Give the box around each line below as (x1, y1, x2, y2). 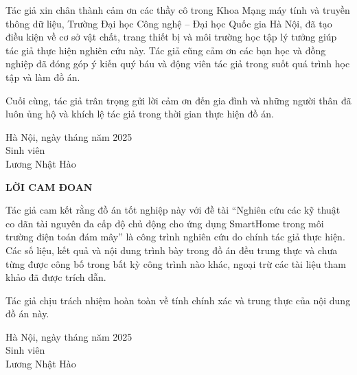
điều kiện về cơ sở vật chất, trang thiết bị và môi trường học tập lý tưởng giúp (5, 30, 337, 44)
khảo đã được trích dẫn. (5, 270, 106, 284)
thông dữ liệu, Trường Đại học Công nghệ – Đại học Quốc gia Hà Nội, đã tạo (5, 16, 332, 30)
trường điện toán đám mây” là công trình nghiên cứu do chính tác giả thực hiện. (5, 229, 345, 244)
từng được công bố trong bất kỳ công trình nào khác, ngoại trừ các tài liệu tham (5, 256, 346, 271)
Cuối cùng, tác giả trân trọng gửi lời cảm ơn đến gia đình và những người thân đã (5, 93, 352, 107)
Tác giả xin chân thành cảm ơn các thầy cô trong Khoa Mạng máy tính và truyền (5, 3, 350, 16)
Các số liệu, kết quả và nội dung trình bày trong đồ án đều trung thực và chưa (5, 242, 338, 257)
